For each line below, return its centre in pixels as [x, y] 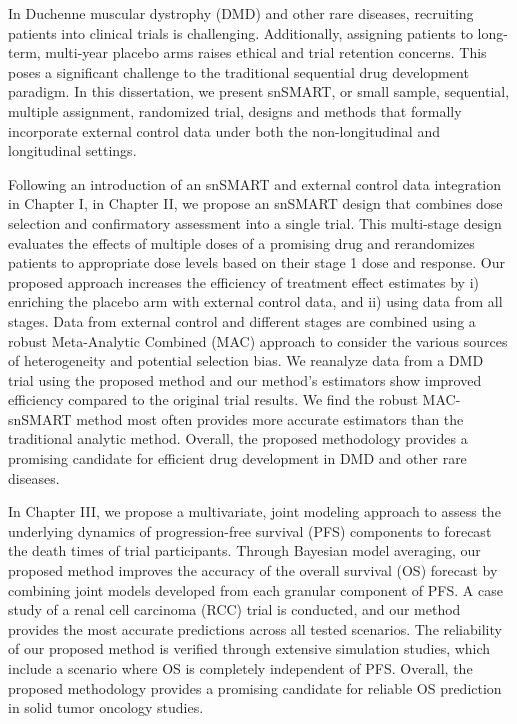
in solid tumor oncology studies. [106, 707]
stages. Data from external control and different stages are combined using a [242, 320]
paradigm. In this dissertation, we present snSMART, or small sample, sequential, [259, 91]
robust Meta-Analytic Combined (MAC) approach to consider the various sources [258, 340]
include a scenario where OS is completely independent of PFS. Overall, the [240, 668]
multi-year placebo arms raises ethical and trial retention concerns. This [266, 52]
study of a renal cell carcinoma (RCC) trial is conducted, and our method [234, 609]
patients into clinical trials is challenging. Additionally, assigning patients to [240, 32]
